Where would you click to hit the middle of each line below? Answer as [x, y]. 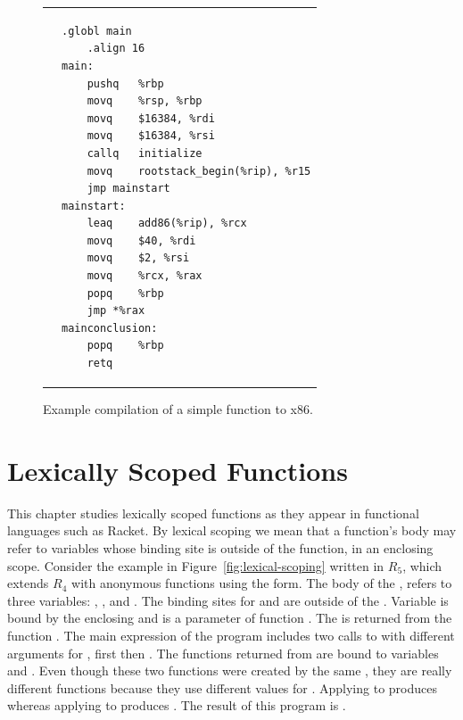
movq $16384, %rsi [151, 136]
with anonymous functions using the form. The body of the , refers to [262, 583]
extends [28, 583]
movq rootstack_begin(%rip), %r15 [199, 171]
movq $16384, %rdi [151, 118]
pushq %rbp [125, 83]
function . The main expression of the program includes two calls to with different [231, 635]
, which [422, 565]
